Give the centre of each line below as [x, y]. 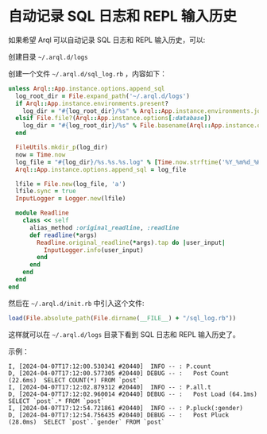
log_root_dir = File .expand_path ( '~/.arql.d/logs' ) [103, 96]
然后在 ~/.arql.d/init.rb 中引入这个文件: [76, 303]
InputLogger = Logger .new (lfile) [71, 199]
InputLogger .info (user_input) [94, 250]
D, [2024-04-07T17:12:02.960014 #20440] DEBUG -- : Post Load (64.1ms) [133, 394]
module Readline [42, 213]
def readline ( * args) [63, 235]
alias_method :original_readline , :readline [104, 227]
